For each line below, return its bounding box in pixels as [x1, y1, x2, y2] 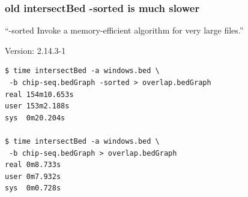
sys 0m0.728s [5, 184, 61, 193]
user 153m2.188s [5, 102, 70, 111]
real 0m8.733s [5, 160, 61, 169]
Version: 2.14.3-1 [5, 44, 66, 56]
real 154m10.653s [5, 90, 74, 99]
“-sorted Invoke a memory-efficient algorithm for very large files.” [5, 24, 244, 37]
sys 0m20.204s [5, 113, 65, 122]
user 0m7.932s [5, 172, 61, 181]
